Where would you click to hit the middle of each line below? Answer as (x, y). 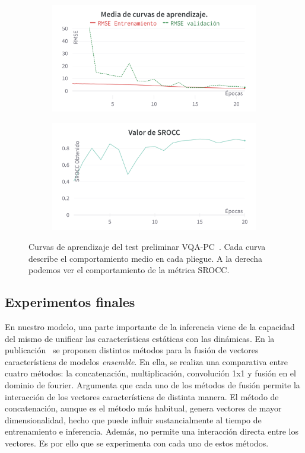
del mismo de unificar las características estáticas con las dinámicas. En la (140, 338)
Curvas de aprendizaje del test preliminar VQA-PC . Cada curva (147, 246)
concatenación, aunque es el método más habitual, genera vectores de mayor (143, 408)
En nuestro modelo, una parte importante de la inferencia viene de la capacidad (150, 326)
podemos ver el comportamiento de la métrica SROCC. (129, 270)
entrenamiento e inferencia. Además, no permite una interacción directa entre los (152, 431)
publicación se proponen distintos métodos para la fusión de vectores (132, 350)
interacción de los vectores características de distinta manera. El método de (142, 396)
